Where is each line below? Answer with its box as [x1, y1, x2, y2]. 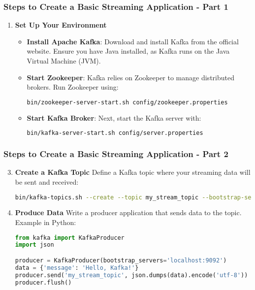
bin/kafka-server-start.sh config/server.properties [27, 129, 203, 137]
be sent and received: [15, 176, 79, 187]
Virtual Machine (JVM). [27, 56, 101, 65]
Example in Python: [15, 217, 76, 227]
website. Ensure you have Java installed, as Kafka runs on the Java [27, 46, 230, 56]
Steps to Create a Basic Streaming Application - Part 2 [3, 148, 228, 160]
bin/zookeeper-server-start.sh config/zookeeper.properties [27, 98, 228, 106]
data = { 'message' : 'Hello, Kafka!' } [15, 264, 139, 271]
